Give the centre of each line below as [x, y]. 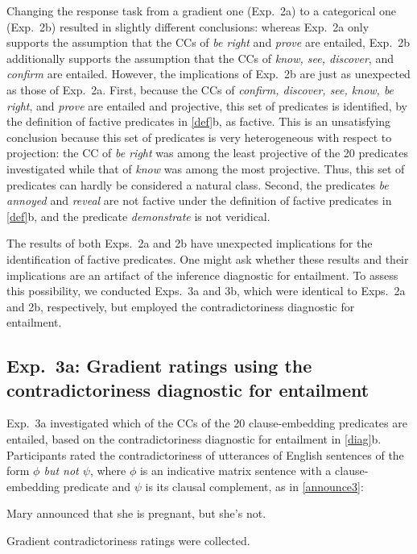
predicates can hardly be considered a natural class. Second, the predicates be [198, 184]
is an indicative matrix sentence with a [235, 471]
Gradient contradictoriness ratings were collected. [128, 541]
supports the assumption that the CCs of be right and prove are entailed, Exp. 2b [208, 42]
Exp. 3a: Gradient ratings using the [159, 366]
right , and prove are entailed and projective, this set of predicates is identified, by [207, 105]
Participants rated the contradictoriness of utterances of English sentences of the [205, 454]
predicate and [97, 486]
